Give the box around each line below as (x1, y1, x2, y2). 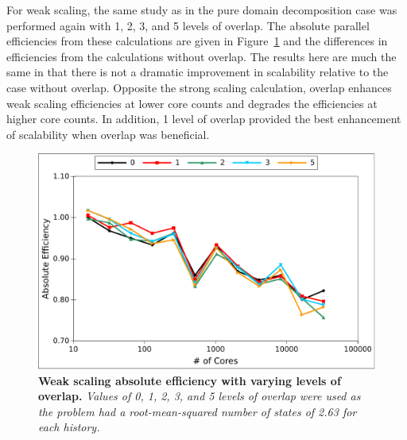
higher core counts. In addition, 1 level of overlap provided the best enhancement (6, 110, 401, 127)
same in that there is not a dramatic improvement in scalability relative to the (6, 64, 389, 80)
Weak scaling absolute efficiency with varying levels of (38, 372, 341, 388)
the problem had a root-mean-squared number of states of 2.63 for (38, 403, 357, 419)
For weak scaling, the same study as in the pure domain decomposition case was (6, 2, 397, 17)
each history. (38, 419, 100, 435)
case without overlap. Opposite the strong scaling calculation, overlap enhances (6, 79, 392, 95)
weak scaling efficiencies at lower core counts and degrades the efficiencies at (6, 95, 378, 111)
